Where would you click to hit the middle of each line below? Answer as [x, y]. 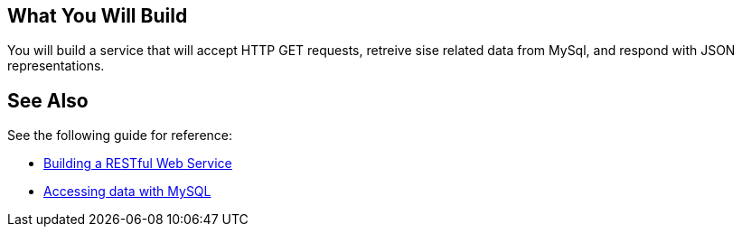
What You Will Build [98, 16]
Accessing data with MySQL [127, 192]
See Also [48, 100]
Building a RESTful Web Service [138, 164]
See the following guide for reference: [120, 136]
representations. [56, 66]
